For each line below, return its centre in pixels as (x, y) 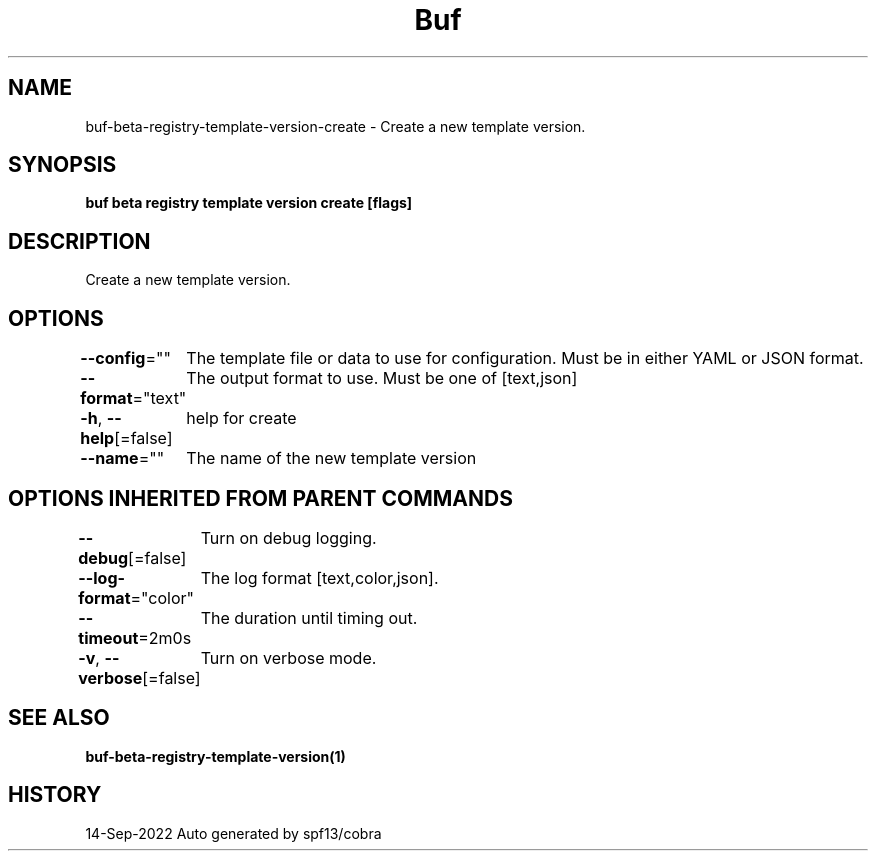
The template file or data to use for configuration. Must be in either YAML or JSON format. (525, 358)
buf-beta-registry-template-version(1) (215, 756)
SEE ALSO (59, 718)
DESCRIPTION (79, 241)
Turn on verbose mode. (288, 657)
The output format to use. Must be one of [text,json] (382, 378)
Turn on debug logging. (288, 537)
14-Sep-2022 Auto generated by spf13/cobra (233, 833)
